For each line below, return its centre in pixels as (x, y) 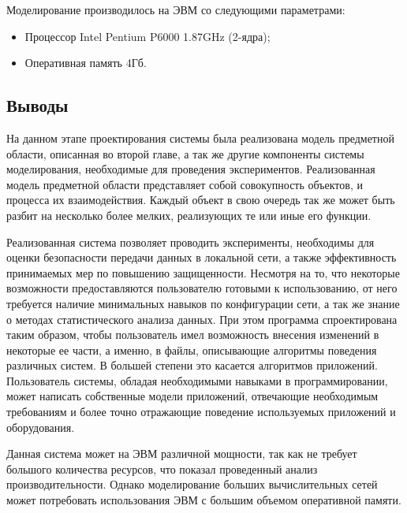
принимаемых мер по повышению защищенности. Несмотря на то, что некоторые (203, 272)
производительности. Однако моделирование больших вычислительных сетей (192, 484)
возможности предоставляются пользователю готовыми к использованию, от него (202, 288)
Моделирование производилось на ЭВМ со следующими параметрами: (176, 9)
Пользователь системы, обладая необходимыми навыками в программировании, (197, 380)
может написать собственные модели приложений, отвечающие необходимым (192, 396)
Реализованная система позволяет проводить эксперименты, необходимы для (190, 242)
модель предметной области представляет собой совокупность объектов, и (185, 184)
